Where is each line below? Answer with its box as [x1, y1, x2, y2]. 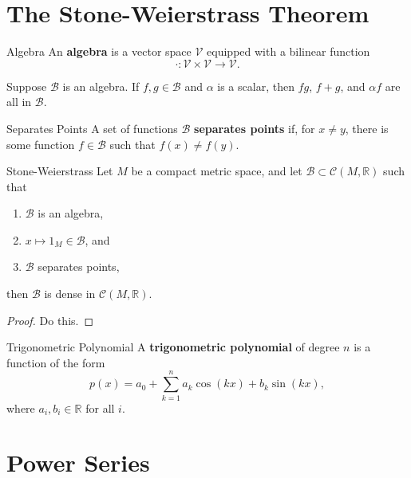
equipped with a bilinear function [207, 43, 370, 60]
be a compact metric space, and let [131, 163, 302, 179]
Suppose [6, 77, 47, 94]
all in [6, 93, 32, 110]
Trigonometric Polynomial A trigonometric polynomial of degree [6, 339, 340, 355]
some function [6, 135, 75, 152]
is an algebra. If [62, 77, 140, 94]
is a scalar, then [217, 77, 294, 94]
